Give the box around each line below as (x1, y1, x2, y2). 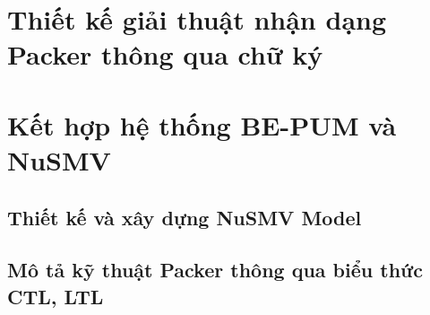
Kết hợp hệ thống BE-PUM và (7, 106, 397, 143)
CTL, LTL (7, 282, 104, 310)
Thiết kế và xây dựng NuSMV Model (7, 203, 362, 231)
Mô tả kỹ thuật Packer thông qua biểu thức (7, 256, 423, 284)
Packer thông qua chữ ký (7, 36, 323, 73)
